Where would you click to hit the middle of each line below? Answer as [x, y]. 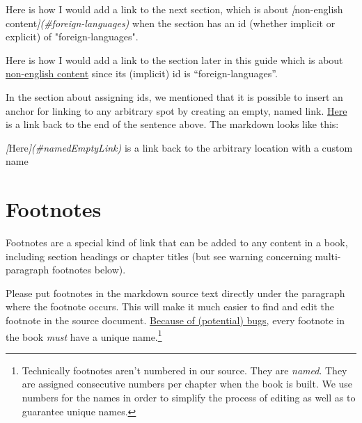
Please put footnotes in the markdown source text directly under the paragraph [175, 293]
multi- [328, 256]
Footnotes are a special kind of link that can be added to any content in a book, [177, 242]
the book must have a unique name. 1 [84, 335]
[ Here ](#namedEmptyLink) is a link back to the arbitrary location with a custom [179, 147]
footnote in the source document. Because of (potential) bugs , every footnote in [175, 320]
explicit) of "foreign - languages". [72, 37]
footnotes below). [89, 270]
